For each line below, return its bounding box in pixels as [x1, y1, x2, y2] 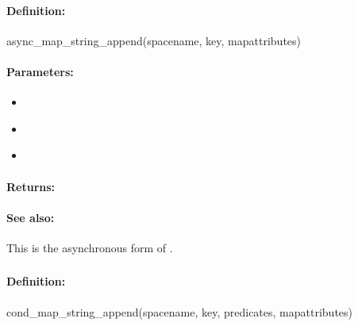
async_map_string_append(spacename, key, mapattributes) [6, 32, 302, 48]
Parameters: [6, 63, 74, 79]
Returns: [6, 178, 56, 194]
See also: [6, 209, 55, 225]
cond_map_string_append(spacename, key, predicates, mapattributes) [6, 303, 353, 320]
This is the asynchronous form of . [6, 239, 173, 255]
